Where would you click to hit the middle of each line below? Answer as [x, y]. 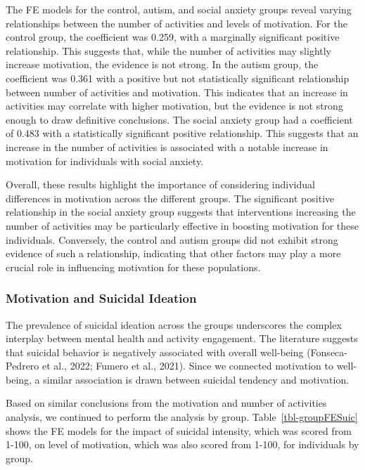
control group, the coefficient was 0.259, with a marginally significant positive [173, 37]
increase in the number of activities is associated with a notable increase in [167, 146]
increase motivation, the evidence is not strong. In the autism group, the [162, 64]
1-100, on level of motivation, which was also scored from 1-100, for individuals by [182, 444]
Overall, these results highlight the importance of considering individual [160, 184]
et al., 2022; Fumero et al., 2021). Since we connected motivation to [187, 366]
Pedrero [23, 366]
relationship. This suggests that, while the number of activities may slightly [169, 50]
